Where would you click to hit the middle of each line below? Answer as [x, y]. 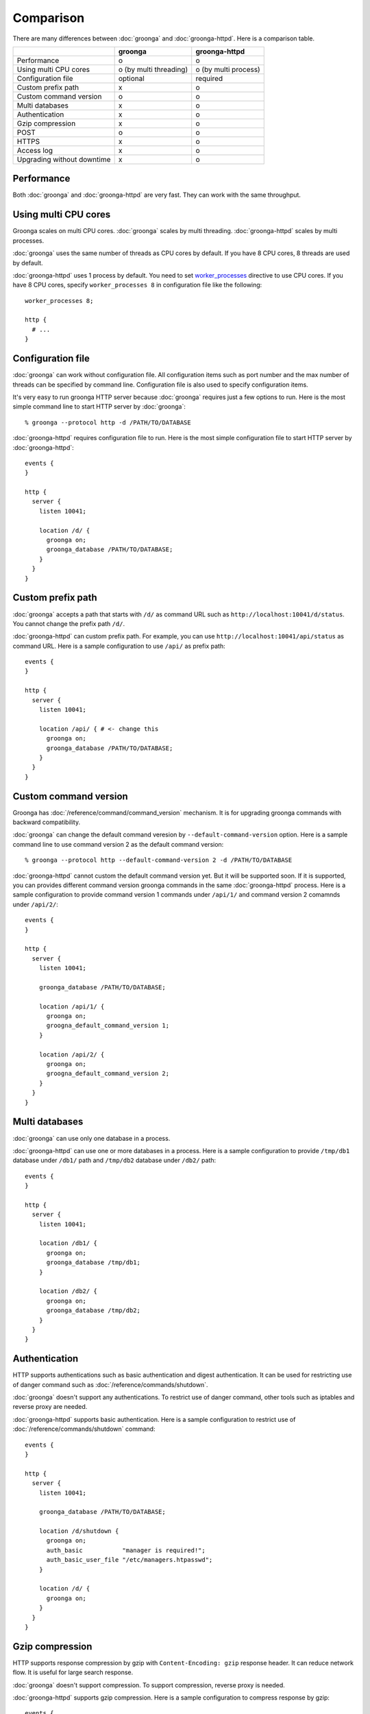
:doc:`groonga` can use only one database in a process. [91, 1138]
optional [132, 78]
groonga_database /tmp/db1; [93, 1263]
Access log [35, 150]
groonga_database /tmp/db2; [93, 1311]
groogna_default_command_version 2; [108, 1074]
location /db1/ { [68, 1243]
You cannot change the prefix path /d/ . [69, 623]
